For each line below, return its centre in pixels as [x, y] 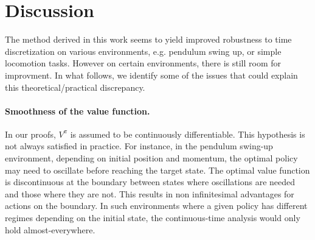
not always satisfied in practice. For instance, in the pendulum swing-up [139, 146]
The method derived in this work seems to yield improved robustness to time [148, 39]
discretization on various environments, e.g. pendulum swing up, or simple [143, 51]
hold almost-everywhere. [50, 229]
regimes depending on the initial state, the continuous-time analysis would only [153, 218]
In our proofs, [30, 134]
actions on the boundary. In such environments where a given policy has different [156, 206]
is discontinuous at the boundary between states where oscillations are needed [150, 182]
